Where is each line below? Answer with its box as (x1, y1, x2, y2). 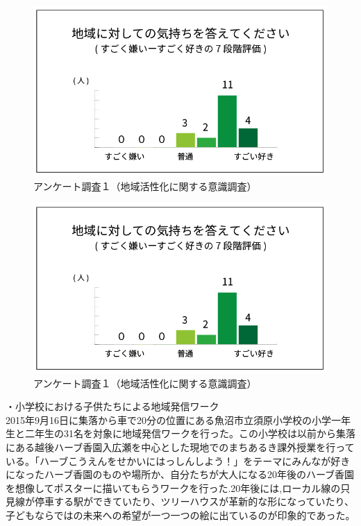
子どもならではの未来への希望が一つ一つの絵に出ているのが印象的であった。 (6, 507, 355, 522)
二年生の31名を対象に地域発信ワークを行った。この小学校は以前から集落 (24, 426, 355, 441)
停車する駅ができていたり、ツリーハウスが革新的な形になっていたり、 (34, 494, 354, 509)
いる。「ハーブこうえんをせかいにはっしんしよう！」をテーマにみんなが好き (6, 453, 351, 468)
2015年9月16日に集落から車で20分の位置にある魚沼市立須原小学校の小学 (6, 412, 331, 427)
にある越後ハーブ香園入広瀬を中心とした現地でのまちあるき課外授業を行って (6, 439, 355, 454)
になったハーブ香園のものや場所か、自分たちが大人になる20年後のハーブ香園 (6, 467, 355, 482)
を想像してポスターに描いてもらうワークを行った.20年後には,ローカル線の (6, 480, 341, 495)
